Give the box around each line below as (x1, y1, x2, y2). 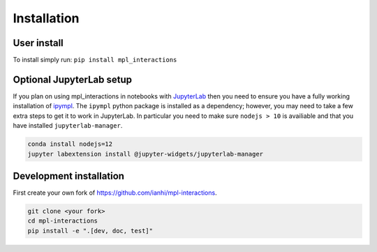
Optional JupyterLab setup (13, 73, 133, 85)
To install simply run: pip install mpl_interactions (13, 56, 177, 64)
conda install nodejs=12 (27, 140, 113, 148)
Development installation (13, 170, 125, 181)
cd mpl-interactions (27, 217, 98, 225)
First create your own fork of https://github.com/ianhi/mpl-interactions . (13, 188, 217, 197)
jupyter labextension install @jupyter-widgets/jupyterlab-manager (27, 150, 264, 158)
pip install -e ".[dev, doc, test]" (27, 227, 154, 235)
